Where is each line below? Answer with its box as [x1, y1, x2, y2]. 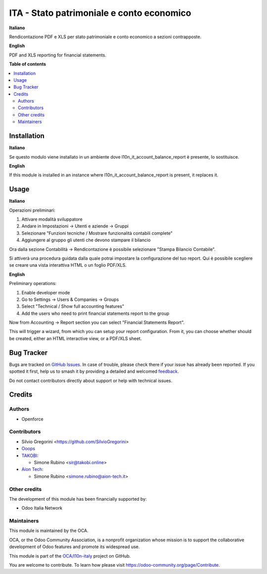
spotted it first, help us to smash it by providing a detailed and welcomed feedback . [9, 368, 179, 374]
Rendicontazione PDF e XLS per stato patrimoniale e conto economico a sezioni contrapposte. [9, 34, 202, 40]
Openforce [21, 416, 44, 422]
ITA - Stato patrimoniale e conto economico [9, 7, 191, 18]
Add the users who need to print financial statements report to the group [21, 310, 170, 316]
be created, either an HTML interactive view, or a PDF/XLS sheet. [9, 335, 142, 342]
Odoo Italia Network [21, 505, 63, 511]
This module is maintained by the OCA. [9, 528, 89, 534]
